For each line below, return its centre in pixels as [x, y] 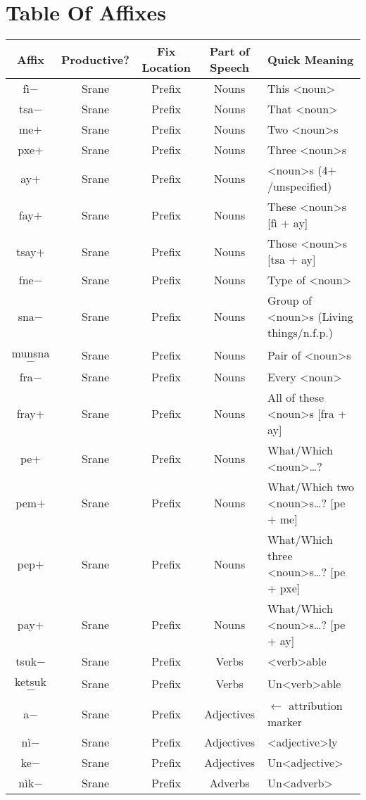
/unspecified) [299, 186]
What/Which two [311, 487]
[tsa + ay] [291, 260]
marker [284, 722]
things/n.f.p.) [300, 333]
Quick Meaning [310, 59]
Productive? [95, 59]
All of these [296, 398]
